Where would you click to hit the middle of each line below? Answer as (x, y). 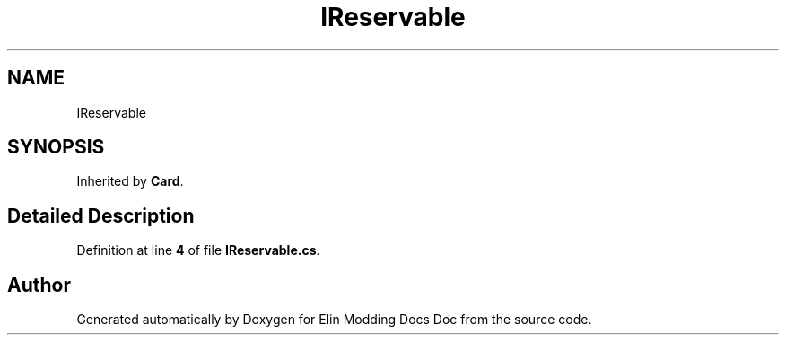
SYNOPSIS (56, 147)
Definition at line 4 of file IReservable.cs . (198, 250)
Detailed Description (101, 215)
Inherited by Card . (130, 181)
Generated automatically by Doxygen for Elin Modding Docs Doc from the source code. (334, 320)
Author (39, 285)
